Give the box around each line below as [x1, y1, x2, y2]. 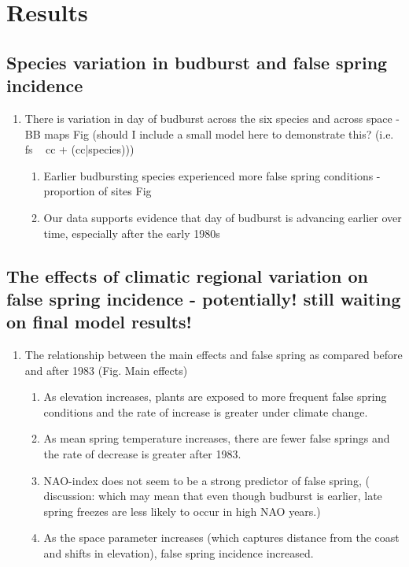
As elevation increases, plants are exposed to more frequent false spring [43, 388, 387, 405]
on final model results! [6, 309, 192, 334]
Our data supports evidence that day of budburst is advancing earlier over [43, 209, 402, 225]
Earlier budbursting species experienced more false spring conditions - [43, 167, 381, 183]
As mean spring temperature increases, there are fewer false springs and [43, 430, 390, 447]
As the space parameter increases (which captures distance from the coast [43, 529, 400, 546]
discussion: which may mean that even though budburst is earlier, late [43, 487, 382, 504]
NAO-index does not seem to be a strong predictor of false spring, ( [43, 472, 370, 488]
